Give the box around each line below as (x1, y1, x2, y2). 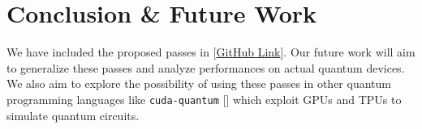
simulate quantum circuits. (6, 106, 140, 123)
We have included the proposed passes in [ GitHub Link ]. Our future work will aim (6, 44, 416, 60)
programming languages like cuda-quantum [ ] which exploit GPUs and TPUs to (6, 90, 402, 107)
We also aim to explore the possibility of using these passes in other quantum (6, 75, 391, 92)
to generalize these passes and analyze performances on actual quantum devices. (6, 59, 405, 76)
